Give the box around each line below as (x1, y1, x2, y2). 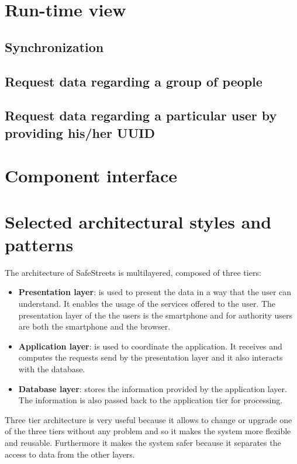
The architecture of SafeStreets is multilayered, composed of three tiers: (5, 266, 261, 278)
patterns (5, 232, 74, 256)
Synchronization (5, 37, 104, 56)
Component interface (5, 164, 177, 188)
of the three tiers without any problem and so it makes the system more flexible (5, 425, 291, 437)
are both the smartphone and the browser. (18, 320, 171, 333)
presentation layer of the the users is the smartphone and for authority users (18, 309, 293, 321)
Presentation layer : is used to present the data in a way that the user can (18, 286, 292, 298)
